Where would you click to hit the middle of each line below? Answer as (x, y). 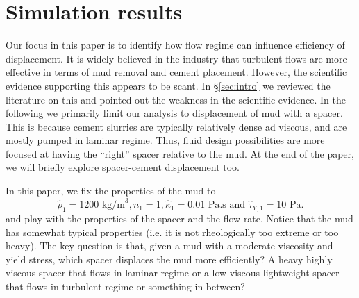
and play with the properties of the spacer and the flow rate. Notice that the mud (179, 218)
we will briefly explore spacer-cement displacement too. (123, 167)
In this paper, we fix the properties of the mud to (111, 191)
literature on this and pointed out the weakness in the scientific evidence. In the (176, 99)
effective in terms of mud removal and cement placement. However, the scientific (176, 72)
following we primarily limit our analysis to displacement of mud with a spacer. (174, 113)
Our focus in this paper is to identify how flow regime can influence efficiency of (175, 45)
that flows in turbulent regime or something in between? (125, 286)
